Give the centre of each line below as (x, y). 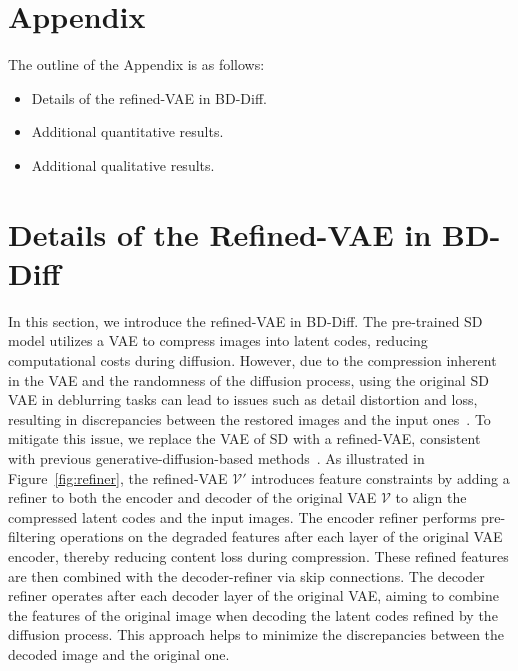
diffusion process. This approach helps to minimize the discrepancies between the (256, 634)
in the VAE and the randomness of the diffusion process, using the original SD (248, 379)
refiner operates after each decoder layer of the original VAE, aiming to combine (253, 595)
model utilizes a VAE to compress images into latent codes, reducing (218, 340)
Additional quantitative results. (127, 131)
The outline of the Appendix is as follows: (136, 64)
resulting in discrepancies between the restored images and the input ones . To (249, 418)
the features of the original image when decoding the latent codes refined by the (253, 614)
